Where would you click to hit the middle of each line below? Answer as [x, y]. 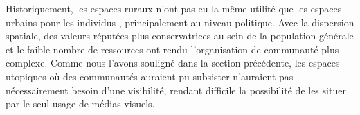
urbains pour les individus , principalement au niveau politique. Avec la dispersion [180, 22]
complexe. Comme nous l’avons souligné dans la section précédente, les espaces [173, 63]
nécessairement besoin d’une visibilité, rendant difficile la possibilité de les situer [176, 90]
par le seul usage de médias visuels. [80, 104]
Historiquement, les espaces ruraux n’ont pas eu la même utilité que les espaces [174, 8]
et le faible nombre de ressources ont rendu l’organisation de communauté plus [172, 49]
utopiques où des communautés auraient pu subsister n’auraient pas [150, 76]
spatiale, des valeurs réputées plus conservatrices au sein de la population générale [180, 36]
